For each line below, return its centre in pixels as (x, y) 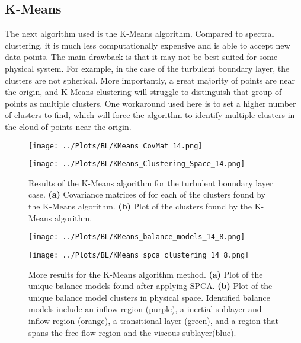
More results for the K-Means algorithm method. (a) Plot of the (146, 274)
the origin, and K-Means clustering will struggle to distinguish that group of (143, 92)
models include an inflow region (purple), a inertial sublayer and (145, 309)
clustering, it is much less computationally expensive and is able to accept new (148, 45)
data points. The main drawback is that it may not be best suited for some (141, 57)
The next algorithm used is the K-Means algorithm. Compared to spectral (140, 34)
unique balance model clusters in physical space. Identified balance (149, 297)
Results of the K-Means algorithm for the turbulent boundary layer (151, 182)
